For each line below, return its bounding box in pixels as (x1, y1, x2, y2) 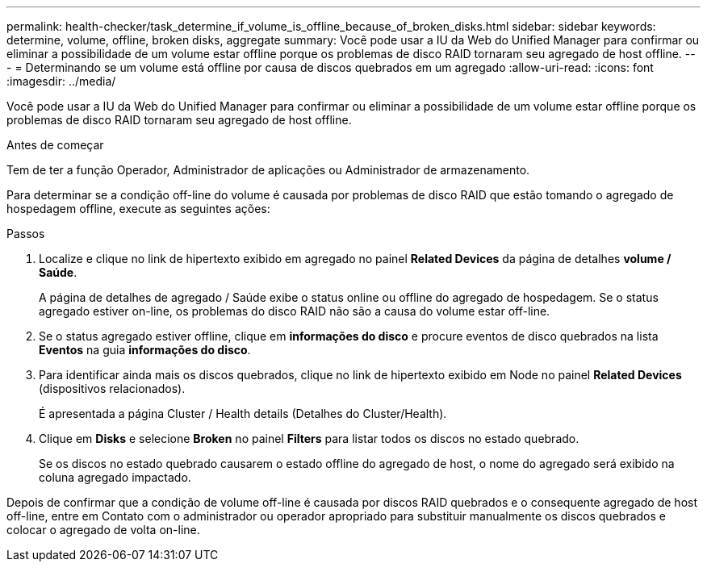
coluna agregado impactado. (39, 470, 191, 484)
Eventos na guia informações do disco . (39, 343, 251, 357)
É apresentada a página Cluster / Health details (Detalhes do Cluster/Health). (39, 407, 447, 420)
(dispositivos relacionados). (39, 382, 186, 395)
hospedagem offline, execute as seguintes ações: (6, 202, 270, 215)
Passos (6, 227, 45, 240)
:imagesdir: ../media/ (6, 74, 116, 88)
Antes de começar (6, 138, 104, 152)
